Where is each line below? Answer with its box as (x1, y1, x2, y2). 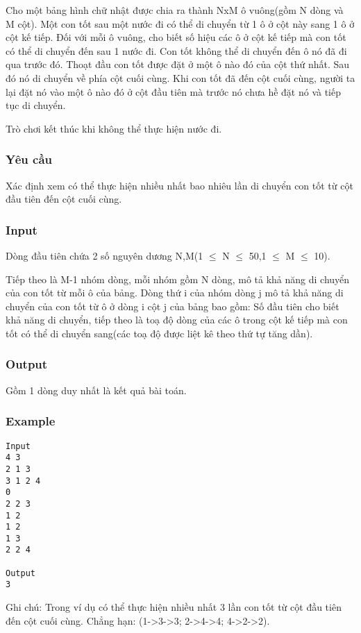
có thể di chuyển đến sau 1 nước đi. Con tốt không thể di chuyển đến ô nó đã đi (6, 43, 347, 58)
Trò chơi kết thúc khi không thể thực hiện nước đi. (6, 121, 222, 135)
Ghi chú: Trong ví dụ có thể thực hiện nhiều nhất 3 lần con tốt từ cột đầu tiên (6, 600, 342, 614)
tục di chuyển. (6, 98, 66, 112)
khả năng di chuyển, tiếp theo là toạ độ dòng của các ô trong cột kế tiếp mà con (6, 312, 348, 327)
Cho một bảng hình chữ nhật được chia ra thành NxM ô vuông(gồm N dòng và (6, 3, 344, 17)
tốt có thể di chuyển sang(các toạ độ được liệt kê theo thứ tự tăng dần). (6, 326, 313, 340)
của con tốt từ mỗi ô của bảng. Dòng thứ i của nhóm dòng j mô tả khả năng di (6, 285, 344, 300)
